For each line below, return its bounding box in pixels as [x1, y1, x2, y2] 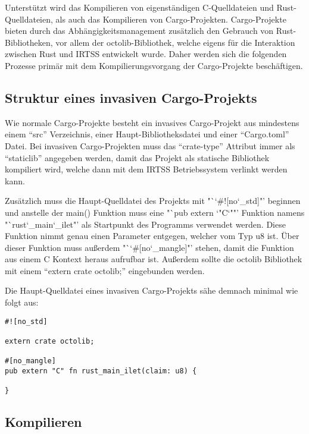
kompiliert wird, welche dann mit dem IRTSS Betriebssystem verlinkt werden [5, 163, 288, 175]
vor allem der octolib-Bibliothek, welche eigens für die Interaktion [55, 36, 295, 48]
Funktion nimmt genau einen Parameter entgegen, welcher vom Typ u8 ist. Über [5, 229, 299, 242]
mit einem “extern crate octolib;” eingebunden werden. [5, 264, 205, 276]
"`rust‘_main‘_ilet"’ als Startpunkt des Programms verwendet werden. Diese [5, 218, 286, 230]
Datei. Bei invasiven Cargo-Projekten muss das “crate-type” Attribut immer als [5, 139, 295, 152]
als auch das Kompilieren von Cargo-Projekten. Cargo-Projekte [55, 12, 286, 25]
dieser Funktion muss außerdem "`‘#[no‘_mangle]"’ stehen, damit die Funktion [5, 241, 294, 253]
